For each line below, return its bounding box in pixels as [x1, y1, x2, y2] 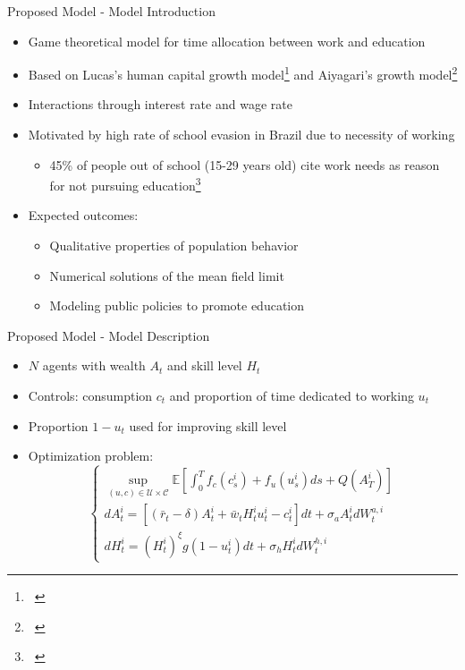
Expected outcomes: [28, 206, 139, 225]
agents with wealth [42, 356, 146, 375]
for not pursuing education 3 [49, 174, 201, 194]
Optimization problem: [28, 446, 154, 465]
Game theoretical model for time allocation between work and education [28, 31, 426, 50]
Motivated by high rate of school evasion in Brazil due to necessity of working [28, 125, 455, 144]
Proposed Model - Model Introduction [7, 2, 216, 20]
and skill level [167, 356, 242, 375]
